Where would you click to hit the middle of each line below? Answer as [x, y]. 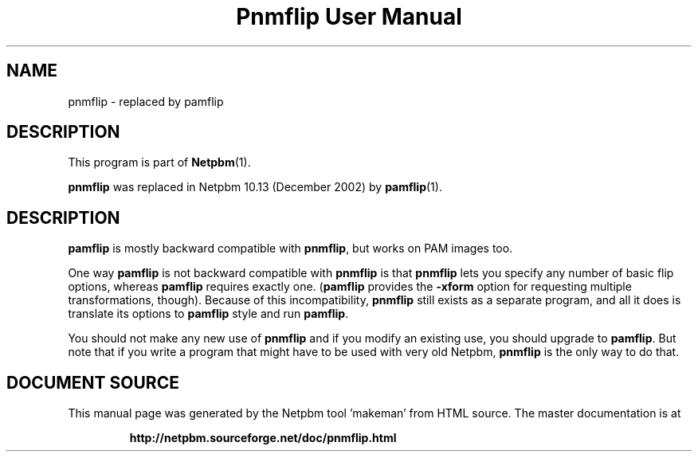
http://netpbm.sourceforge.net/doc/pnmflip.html [263, 438]
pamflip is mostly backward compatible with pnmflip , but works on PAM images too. [290, 249]
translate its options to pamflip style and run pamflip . [208, 314]
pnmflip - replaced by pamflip [146, 101]
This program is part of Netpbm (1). [159, 162]
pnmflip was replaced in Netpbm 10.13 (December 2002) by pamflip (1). [255, 187]
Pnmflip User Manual [349, 17]
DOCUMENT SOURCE [93, 382]
